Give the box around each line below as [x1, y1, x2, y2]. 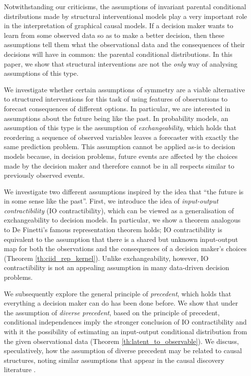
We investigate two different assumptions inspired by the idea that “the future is [4, 186, 244, 196]
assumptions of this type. [4, 68, 79, 78]
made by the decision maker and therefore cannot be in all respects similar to [4, 160, 234, 171]
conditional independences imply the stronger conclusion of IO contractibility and [4, 317, 247, 327]
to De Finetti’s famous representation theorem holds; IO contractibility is [4, 224, 222, 235]
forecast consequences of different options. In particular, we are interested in [4, 103, 231, 113]
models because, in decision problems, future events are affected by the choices [4, 151, 238, 161]
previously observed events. [4, 170, 85, 180]
